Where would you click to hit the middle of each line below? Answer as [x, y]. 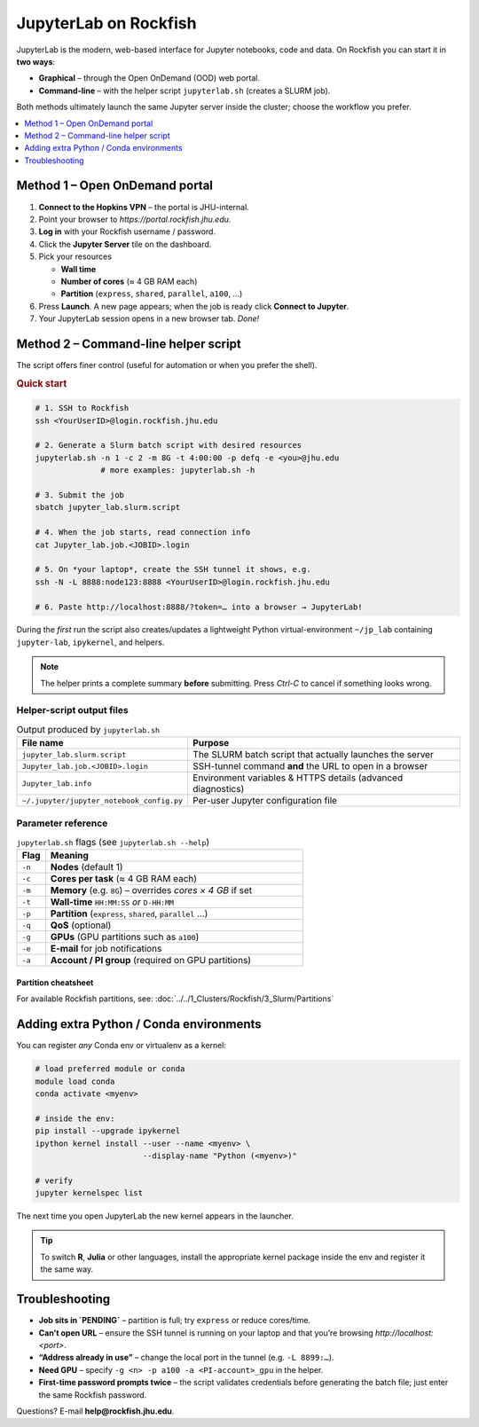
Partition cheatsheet [55, 982]
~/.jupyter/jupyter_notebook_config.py [102, 800]
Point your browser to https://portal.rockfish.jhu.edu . [135, 219]
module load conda [75, 1081]
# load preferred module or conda [110, 1069]
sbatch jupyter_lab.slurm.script [108, 507]
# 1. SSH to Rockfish [82, 408]
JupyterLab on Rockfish [106, 23]
